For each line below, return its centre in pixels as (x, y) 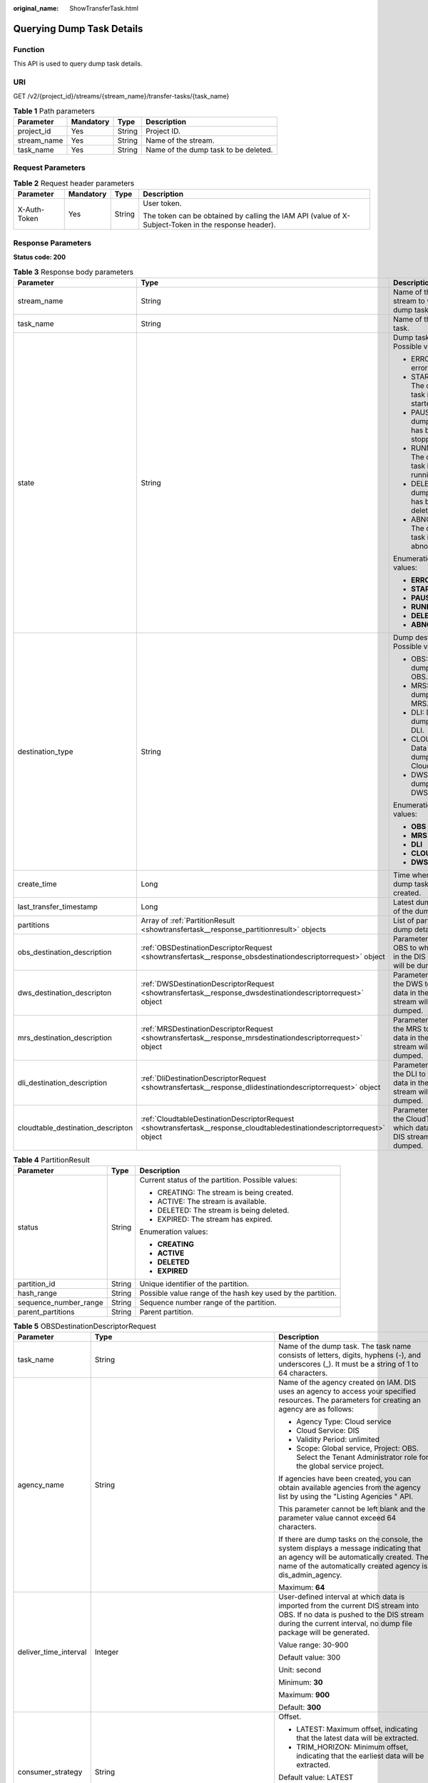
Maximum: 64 (302, 1588)
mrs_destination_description (65, 1038)
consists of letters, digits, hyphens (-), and (350, 1355)
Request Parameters (49, 168)
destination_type (45, 751)
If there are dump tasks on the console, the (351, 1539)
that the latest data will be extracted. (357, 1738)
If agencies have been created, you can (345, 1478)
